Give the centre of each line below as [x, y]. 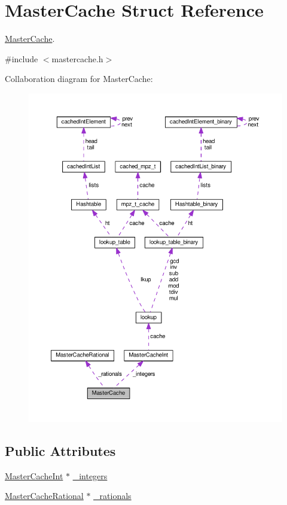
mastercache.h [77, 58]
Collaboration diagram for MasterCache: [79, 79]
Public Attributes [60, 450]
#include [22, 58]
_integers [90, 475]
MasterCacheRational [44, 496]
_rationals [112, 496]
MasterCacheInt [34, 475]
